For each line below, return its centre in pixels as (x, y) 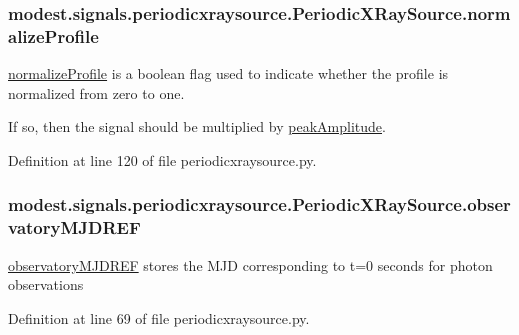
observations (46, 284)
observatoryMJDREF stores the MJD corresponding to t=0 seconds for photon (250, 264)
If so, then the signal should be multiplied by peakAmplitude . (197, 126)
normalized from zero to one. (96, 92)
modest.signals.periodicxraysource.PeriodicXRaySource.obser (259, 204)
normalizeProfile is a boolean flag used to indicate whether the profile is (228, 73)
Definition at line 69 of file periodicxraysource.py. (159, 317)
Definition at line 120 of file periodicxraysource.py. (162, 159)
